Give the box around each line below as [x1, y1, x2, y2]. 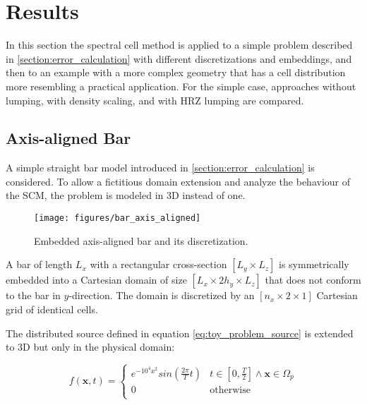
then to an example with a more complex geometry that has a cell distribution [6, 65, 346, 80]
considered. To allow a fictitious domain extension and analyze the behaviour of [6, 174, 350, 188]
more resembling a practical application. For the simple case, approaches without [6, 78, 356, 93]
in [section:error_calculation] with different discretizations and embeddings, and [6, 51, 352, 66]
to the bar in [6, 288, 61, 303]
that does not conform [265, 272, 361, 287]
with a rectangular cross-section [90, 257, 227, 272]
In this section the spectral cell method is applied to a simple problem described [6, 37, 353, 52]
